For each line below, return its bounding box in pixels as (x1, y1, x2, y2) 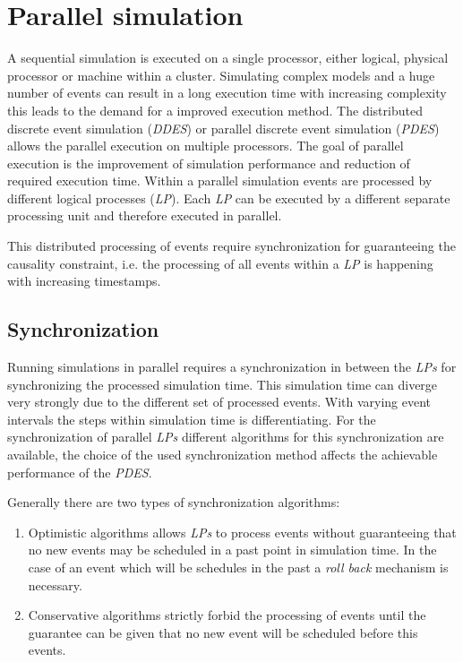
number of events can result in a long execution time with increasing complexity (7, 83, 447, 102)
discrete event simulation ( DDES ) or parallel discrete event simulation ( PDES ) (7, 118, 440, 137)
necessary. (28, 575, 82, 594)
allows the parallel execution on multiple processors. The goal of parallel (7, 136, 404, 155)
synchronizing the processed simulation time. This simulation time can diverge (7, 374, 438, 393)
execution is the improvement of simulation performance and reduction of (7, 153, 410, 172)
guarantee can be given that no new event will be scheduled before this (28, 623, 418, 641)
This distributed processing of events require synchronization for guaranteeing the (7, 236, 456, 255)
